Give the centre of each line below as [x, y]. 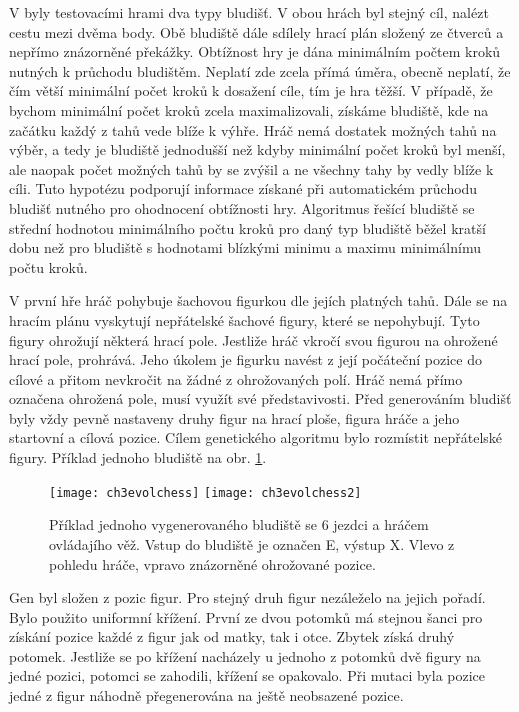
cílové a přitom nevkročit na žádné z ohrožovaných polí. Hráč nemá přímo [236, 378]
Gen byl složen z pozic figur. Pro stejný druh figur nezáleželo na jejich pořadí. [247, 597]
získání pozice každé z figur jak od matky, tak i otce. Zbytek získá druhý [232, 636]
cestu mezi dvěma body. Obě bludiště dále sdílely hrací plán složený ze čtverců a [256, 31]
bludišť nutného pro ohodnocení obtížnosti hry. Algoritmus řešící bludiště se [242, 207]
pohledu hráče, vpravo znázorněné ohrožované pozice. [212, 563]
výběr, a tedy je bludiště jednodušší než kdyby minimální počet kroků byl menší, [257, 149]
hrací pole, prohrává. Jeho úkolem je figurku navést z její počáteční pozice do [245, 359]
